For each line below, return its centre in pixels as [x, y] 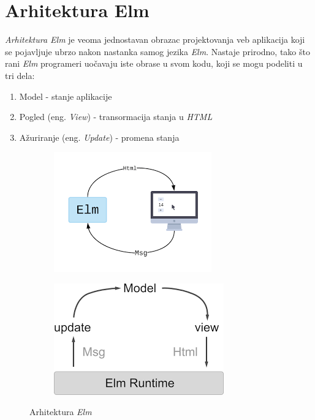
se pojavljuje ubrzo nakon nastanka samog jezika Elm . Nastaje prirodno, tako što [157, 51]
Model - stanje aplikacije [66, 96]
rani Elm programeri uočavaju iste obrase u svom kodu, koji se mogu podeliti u [154, 63]
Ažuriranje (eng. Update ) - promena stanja [99, 137]
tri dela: [20, 75]
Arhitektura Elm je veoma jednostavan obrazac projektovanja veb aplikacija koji [155, 39]
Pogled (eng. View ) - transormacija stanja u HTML [116, 117]
